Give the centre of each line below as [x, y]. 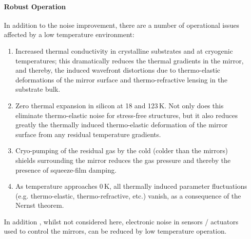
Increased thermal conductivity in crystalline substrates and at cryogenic [124, 50]
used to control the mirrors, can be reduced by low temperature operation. [115, 231]
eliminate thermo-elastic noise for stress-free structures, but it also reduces [126, 115]
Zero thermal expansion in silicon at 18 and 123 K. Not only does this [119, 105]
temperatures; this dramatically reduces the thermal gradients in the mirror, [129, 60]
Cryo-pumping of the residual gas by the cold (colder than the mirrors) [122, 150]
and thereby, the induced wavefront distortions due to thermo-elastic [118, 70]
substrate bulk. [38, 89]
